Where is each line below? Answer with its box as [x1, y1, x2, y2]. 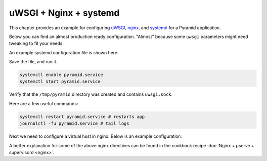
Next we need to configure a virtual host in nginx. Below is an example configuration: [9, 133, 182, 139]
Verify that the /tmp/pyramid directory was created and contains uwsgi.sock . [9, 91, 173, 97]
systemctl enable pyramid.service [19, 72, 103, 78]
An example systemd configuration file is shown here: [9, 49, 119, 55]
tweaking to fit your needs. [9, 40, 64, 46]
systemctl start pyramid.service [19, 79, 101, 84]
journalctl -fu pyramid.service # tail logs [19, 121, 130, 126]
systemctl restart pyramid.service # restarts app [19, 114, 145, 120]
